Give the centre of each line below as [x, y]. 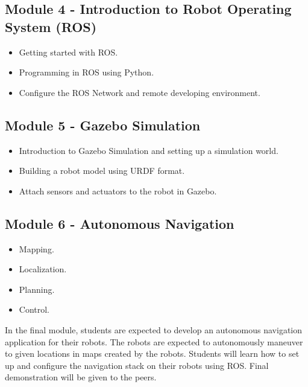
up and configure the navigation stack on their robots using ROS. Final [137, 365]
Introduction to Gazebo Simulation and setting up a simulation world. [149, 150]
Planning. [37, 289]
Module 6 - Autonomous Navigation [120, 223]
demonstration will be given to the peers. [81, 377]
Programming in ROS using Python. [86, 72]
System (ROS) [51, 26]
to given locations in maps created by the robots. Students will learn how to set [152, 353]
